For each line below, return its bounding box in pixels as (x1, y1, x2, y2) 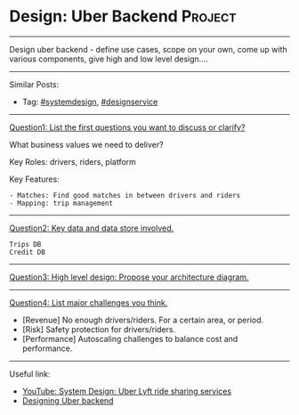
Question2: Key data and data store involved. (9, 223, 174, 233)
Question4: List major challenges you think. (9, 297, 168, 308)
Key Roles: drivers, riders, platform (9, 156, 136, 167)
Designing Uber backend (21, 395, 114, 406)
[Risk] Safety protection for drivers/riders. (21, 323, 176, 335)
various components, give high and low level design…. (9, 53, 209, 64)
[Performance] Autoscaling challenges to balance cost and (21, 333, 238, 344)
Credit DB (9, 248, 46, 256)
